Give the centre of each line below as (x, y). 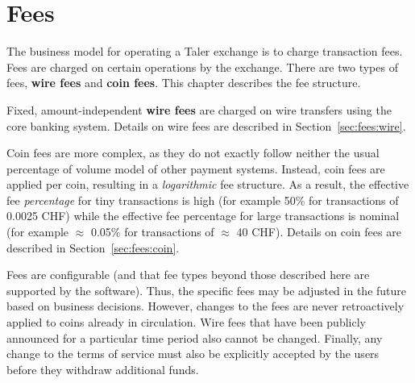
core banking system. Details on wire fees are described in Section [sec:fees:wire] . (206, 125)
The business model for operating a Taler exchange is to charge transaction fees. (205, 51)
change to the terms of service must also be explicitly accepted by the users (193, 354)
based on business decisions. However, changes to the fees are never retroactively (205, 306)
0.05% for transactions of (152, 232)
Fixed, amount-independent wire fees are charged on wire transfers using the (199, 109)
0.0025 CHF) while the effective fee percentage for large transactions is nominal (203, 216)
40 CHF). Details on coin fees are (319, 232)
